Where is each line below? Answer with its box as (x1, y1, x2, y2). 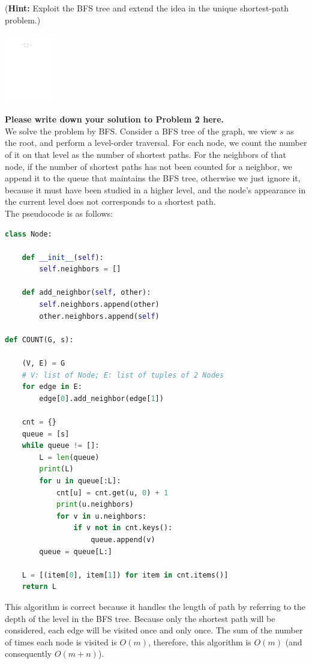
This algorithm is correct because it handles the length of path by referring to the (5, 600, 306, 612)
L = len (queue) (39, 453, 100, 462)
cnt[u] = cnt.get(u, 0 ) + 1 (56, 488, 169, 497)
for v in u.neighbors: (56, 512, 147, 521)
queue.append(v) (91, 535, 155, 544)
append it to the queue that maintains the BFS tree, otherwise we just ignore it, (5, 172, 301, 184)
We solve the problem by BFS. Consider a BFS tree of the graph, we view (5, 124, 277, 137)
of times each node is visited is (5, 635, 117, 648)
